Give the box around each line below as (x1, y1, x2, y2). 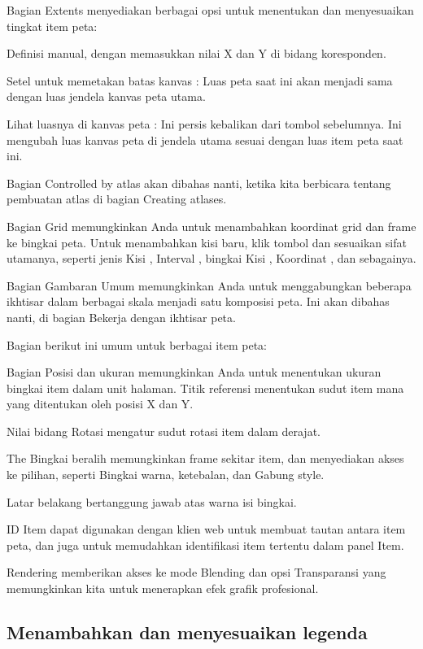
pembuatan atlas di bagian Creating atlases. (7, 190, 227, 207)
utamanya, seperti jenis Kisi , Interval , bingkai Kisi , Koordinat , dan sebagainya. (7, 250, 416, 267)
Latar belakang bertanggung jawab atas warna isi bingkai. (7, 493, 297, 510)
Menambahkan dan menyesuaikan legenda (7, 620, 368, 645)
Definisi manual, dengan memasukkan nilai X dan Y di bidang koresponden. (7, 45, 386, 62)
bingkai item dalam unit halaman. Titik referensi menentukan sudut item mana (7, 379, 404, 396)
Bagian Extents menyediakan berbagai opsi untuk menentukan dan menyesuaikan (7, 2, 414, 18)
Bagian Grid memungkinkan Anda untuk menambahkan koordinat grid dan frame (7, 217, 416, 234)
